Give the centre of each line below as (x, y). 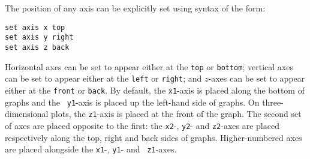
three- (273, 102)
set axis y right (39, 37)
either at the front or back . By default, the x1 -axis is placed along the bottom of (155, 90)
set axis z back (37, 47)
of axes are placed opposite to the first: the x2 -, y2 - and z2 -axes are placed (142, 125)
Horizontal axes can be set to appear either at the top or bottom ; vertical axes (149, 66)
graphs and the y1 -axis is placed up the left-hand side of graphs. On (132, 102)
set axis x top (35, 27)
